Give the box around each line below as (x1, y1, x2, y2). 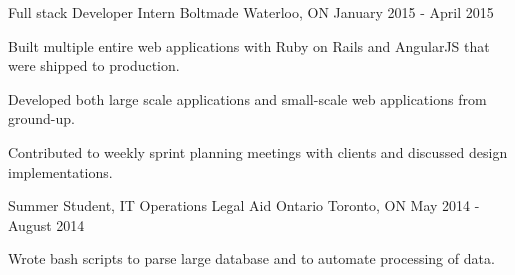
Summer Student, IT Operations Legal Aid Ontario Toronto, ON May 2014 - (8, 195, 480, 216)
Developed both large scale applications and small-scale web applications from (8, 88, 487, 109)
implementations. (8, 161, 113, 182)
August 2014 (8, 214, 85, 235)
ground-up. (8, 108, 75, 129)
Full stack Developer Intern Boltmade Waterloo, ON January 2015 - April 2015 (8, 2, 494, 22)
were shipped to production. (8, 55, 180, 76)
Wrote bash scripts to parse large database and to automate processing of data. (8, 248, 495, 269)
